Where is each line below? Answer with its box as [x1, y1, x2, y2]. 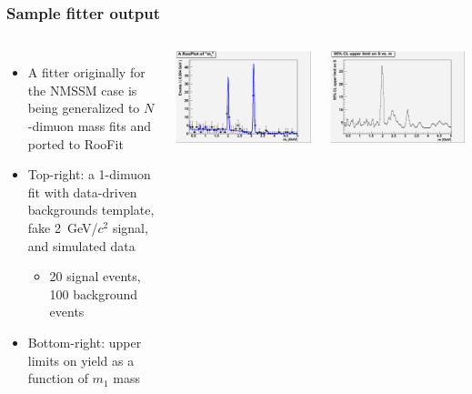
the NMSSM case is [27, 80, 137, 99]
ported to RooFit [27, 134, 124, 153]
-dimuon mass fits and [27, 116, 151, 135]
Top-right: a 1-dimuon [27, 165, 151, 184]
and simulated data [27, 236, 136, 255]
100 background [49, 284, 138, 303]
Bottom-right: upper [27, 332, 142, 351]
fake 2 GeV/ [27, 217, 98, 237]
